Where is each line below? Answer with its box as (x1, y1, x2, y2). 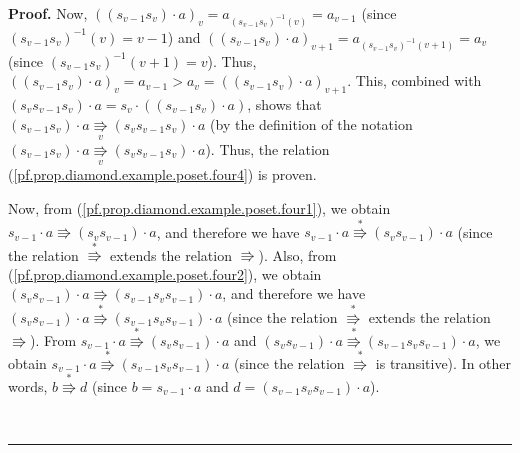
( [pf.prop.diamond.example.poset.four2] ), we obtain (8, 263, 322, 284)
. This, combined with (347, 70, 482, 91)
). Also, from (258, 244, 337, 265)
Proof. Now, (8, 3, 88, 23)
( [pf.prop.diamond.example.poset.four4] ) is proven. (8, 164, 317, 185)
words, (8, 375, 48, 396)
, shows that (247, 93, 322, 114)
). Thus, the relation (205, 138, 330, 159)
